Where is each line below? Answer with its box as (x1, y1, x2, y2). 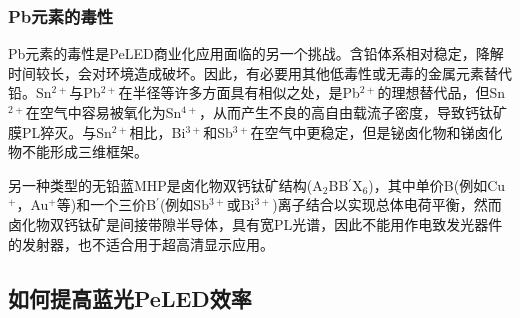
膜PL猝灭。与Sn (8, 121, 112, 142)
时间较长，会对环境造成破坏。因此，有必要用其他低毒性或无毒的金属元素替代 (8, 62, 512, 83)
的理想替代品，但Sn (377, 82, 506, 103)
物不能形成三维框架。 (8, 141, 148, 162)
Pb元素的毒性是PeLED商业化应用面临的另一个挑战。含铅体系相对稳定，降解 (8, 43, 504, 64)
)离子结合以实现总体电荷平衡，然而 (272, 194, 502, 215)
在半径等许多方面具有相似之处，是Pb (118, 82, 360, 103)
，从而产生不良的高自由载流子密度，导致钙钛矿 (199, 102, 508, 122)
